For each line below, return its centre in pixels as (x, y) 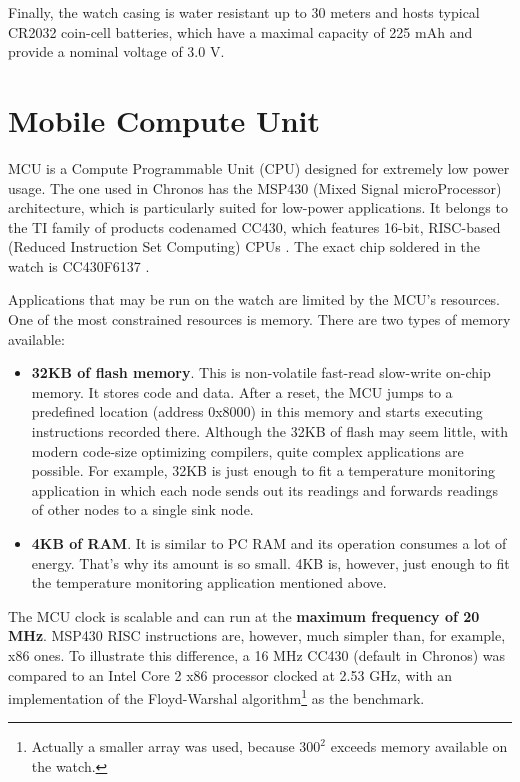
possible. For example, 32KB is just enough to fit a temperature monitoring (263, 470)
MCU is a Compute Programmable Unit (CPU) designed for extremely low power (259, 167)
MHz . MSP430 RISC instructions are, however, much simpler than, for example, (257, 635)
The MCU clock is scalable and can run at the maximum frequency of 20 (244, 615)
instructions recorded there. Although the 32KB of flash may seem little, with (270, 431)
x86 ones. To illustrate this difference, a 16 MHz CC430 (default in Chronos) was (257, 654)
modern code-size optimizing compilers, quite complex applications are (247, 450)
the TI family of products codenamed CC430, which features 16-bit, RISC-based (254, 226)
